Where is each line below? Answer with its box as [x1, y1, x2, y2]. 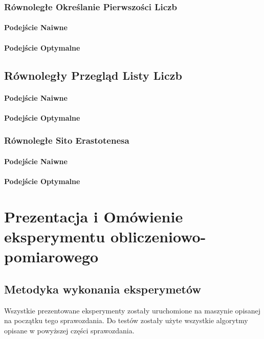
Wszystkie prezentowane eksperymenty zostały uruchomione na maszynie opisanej [4, 305, 261, 315]
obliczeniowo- [110, 225, 206, 246]
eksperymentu [4, 225, 105, 246]
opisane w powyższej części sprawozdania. [4, 325, 135, 335]
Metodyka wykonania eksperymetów [4, 281, 201, 297]
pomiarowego [4, 246, 99, 267]
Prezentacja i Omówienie [4, 206, 183, 227]
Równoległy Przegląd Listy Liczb [4, 67, 182, 83]
